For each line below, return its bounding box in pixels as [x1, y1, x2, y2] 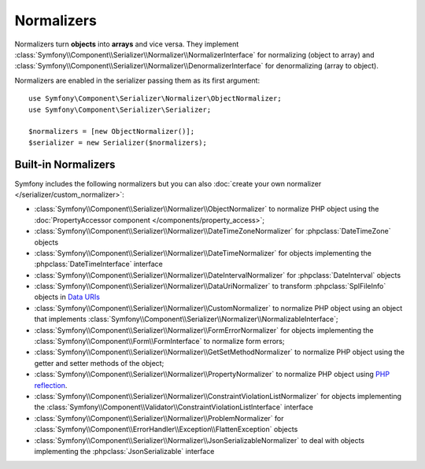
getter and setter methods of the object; [34, 358, 164, 367]
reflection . [34, 380, 68, 390]
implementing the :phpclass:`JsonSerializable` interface [34, 446, 215, 456]
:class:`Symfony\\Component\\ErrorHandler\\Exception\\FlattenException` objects [34, 425, 298, 434]
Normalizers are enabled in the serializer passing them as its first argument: [14, 76, 260, 85]
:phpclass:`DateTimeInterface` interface [34, 260, 163, 269]
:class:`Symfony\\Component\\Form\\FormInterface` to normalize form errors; [34, 337, 285, 346]
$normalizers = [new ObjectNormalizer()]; [28, 127, 195, 136]
